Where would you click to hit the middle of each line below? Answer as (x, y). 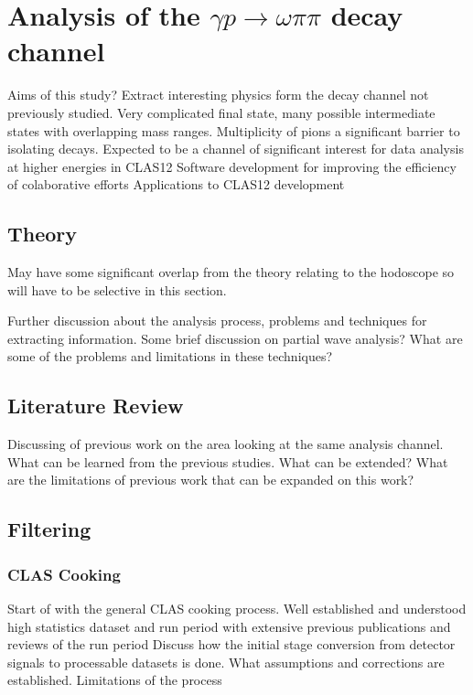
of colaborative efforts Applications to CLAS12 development (176, 184)
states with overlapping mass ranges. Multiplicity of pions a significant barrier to (234, 130)
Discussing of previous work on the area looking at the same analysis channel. (226, 444)
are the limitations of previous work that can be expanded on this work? (211, 480)
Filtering (49, 529)
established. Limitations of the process (115, 680)
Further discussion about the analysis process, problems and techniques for (217, 321)
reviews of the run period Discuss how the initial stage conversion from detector (231, 644)
